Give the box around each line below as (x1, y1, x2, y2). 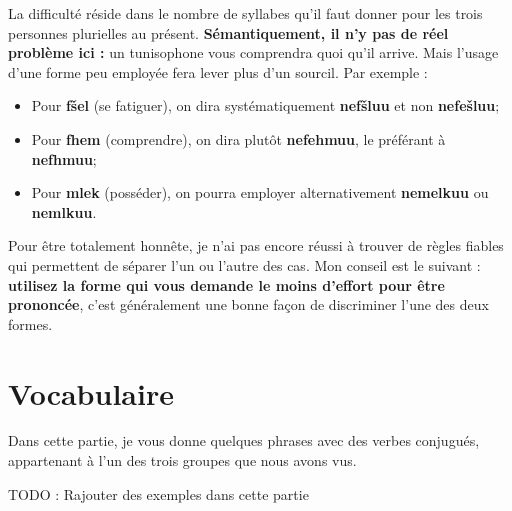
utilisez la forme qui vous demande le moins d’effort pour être (8, 274, 445, 295)
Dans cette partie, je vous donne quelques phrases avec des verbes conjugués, (8, 430, 480, 451)
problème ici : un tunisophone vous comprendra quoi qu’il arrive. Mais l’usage (8, 42, 499, 63)
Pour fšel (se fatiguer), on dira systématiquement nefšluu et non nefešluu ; (31, 95, 500, 116)
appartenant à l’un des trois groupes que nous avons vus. (8, 450, 357, 471)
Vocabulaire (8, 372, 174, 413)
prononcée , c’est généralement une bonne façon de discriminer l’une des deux (8, 294, 489, 315)
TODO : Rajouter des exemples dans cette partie (8, 483, 309, 504)
